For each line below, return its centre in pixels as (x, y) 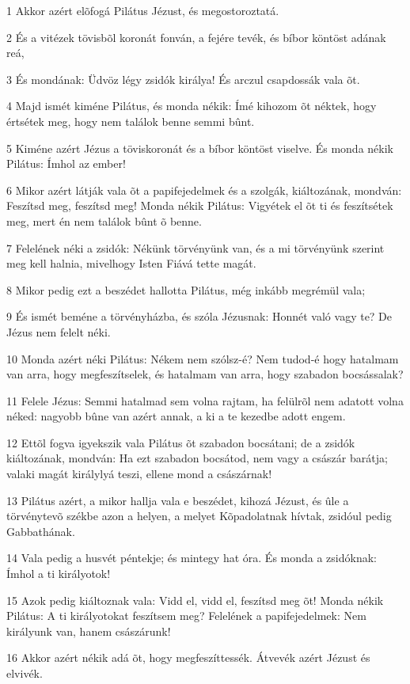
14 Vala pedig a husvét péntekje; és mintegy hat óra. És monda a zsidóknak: (192, 558)
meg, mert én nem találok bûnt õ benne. (104, 220)
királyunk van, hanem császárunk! (89, 631)
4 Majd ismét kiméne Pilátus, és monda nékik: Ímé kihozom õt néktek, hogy (192, 106)
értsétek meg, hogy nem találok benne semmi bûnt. (131, 121)
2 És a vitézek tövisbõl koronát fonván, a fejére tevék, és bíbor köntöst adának (196, 37)
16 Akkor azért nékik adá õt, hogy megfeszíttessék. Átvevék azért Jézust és (188, 657)
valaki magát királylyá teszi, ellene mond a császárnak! (139, 474)
